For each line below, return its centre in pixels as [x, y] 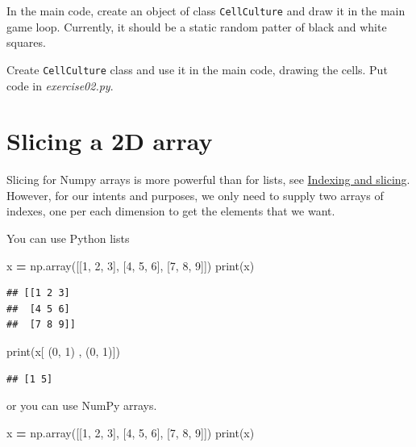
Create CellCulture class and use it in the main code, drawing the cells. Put [197, 69]
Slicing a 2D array [110, 141]
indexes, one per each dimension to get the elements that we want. [171, 211]
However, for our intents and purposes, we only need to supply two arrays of [195, 195]
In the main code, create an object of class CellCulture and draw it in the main [206, 10]
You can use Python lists [68, 238]
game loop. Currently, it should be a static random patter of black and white [197, 26]
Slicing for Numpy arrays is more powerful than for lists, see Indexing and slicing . [208, 180]
